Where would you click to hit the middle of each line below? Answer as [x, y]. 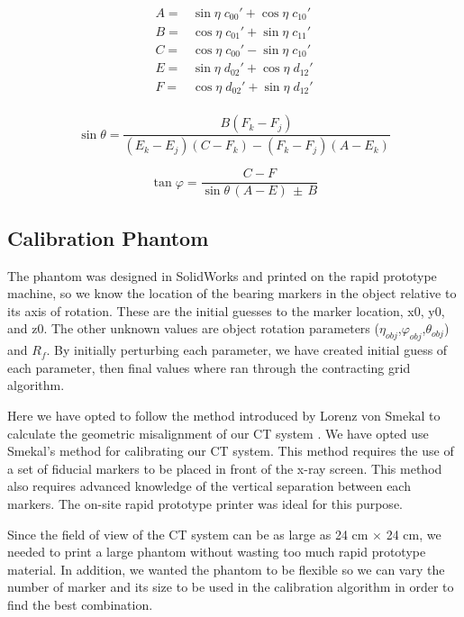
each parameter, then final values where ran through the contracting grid [209, 367]
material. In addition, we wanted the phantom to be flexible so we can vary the [226, 569]
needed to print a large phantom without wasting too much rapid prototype [217, 552]
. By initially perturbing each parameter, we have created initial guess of [247, 350]
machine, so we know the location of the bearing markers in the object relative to [232, 293]
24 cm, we [414, 534]
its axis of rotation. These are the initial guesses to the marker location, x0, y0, [226, 310]
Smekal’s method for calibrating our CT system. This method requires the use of [231, 451]
